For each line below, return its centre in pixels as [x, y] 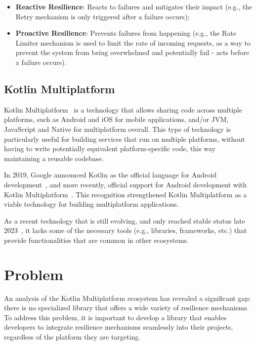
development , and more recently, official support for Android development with [126, 184]
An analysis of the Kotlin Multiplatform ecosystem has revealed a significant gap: [128, 298]
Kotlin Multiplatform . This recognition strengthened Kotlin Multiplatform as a [126, 194]
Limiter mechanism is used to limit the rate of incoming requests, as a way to [133, 42]
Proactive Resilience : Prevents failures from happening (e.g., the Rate [126, 33]
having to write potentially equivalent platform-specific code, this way [110, 148]
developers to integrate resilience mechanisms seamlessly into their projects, [119, 327]
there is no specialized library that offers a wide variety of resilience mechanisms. [127, 308]
